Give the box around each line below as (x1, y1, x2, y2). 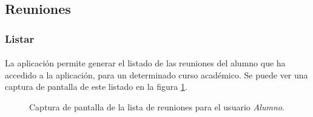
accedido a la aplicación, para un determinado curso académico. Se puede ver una (5, 68, 308, 81)
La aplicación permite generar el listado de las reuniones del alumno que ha (5, 57, 286, 69)
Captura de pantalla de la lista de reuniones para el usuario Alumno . (29, 101, 284, 113)
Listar (5, 31, 35, 46)
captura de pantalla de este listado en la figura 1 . (5, 80, 187, 93)
